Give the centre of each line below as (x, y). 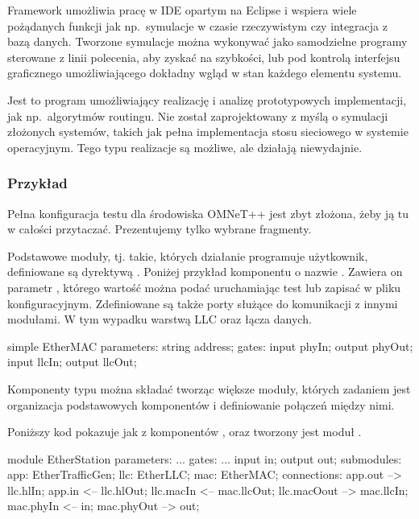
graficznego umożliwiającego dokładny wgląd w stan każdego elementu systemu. (205, 73)
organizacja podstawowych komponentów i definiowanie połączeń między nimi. (201, 404)
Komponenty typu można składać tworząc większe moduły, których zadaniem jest (209, 388)
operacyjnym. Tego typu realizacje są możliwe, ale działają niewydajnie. (185, 147)
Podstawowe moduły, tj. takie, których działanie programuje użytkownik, (188, 255)
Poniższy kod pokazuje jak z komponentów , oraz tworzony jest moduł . (185, 432)
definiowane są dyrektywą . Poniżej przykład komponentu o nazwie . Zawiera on (205, 272)
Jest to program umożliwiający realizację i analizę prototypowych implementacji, (207, 99)
